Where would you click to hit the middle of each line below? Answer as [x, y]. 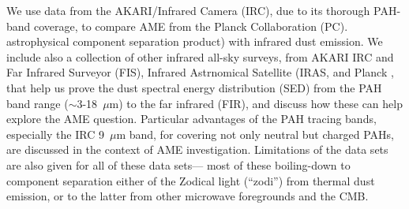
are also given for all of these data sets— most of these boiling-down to [178, 164]
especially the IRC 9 [55, 134]
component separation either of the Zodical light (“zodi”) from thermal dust [191, 180]
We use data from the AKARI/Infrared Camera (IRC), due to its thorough [188, 10]
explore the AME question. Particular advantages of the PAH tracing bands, [191, 119]
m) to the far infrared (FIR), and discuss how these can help [256, 103]
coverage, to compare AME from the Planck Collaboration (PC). [191, 26]
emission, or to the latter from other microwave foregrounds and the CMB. [188, 196]
